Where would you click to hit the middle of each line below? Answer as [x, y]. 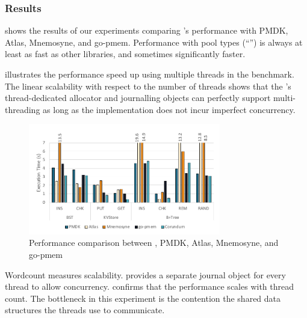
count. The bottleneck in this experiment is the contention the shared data [143, 298]
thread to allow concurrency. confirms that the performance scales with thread [150, 286]
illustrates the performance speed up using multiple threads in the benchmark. [150, 74]
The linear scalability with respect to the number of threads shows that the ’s [148, 86]
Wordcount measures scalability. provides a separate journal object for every [145, 274]
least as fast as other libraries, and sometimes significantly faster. [125, 54]
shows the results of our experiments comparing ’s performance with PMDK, [147, 30]
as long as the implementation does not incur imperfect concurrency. [169, 109]
